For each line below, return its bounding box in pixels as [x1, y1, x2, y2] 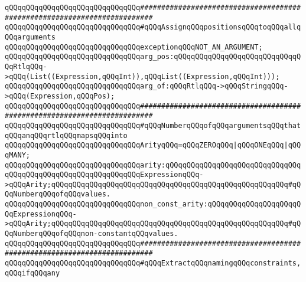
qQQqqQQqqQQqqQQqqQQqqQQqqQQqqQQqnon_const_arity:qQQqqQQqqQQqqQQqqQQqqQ [5, 200, 301, 209]
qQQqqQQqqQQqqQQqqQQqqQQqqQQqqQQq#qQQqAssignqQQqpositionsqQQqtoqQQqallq [5, 23, 301, 32]
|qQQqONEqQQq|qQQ [233, 141, 301, 150]
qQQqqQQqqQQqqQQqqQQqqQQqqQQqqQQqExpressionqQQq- [5, 170, 204, 179]
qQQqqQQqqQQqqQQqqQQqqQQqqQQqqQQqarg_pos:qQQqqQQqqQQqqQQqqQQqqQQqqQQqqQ [5, 53, 301, 61]
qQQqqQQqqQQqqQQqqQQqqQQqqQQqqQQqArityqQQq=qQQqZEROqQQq [5, 141, 233, 150]
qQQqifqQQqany [5, 268, 60, 277]
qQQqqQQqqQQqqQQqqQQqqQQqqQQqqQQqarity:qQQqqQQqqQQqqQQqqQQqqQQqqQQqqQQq [5, 160, 301, 169]
